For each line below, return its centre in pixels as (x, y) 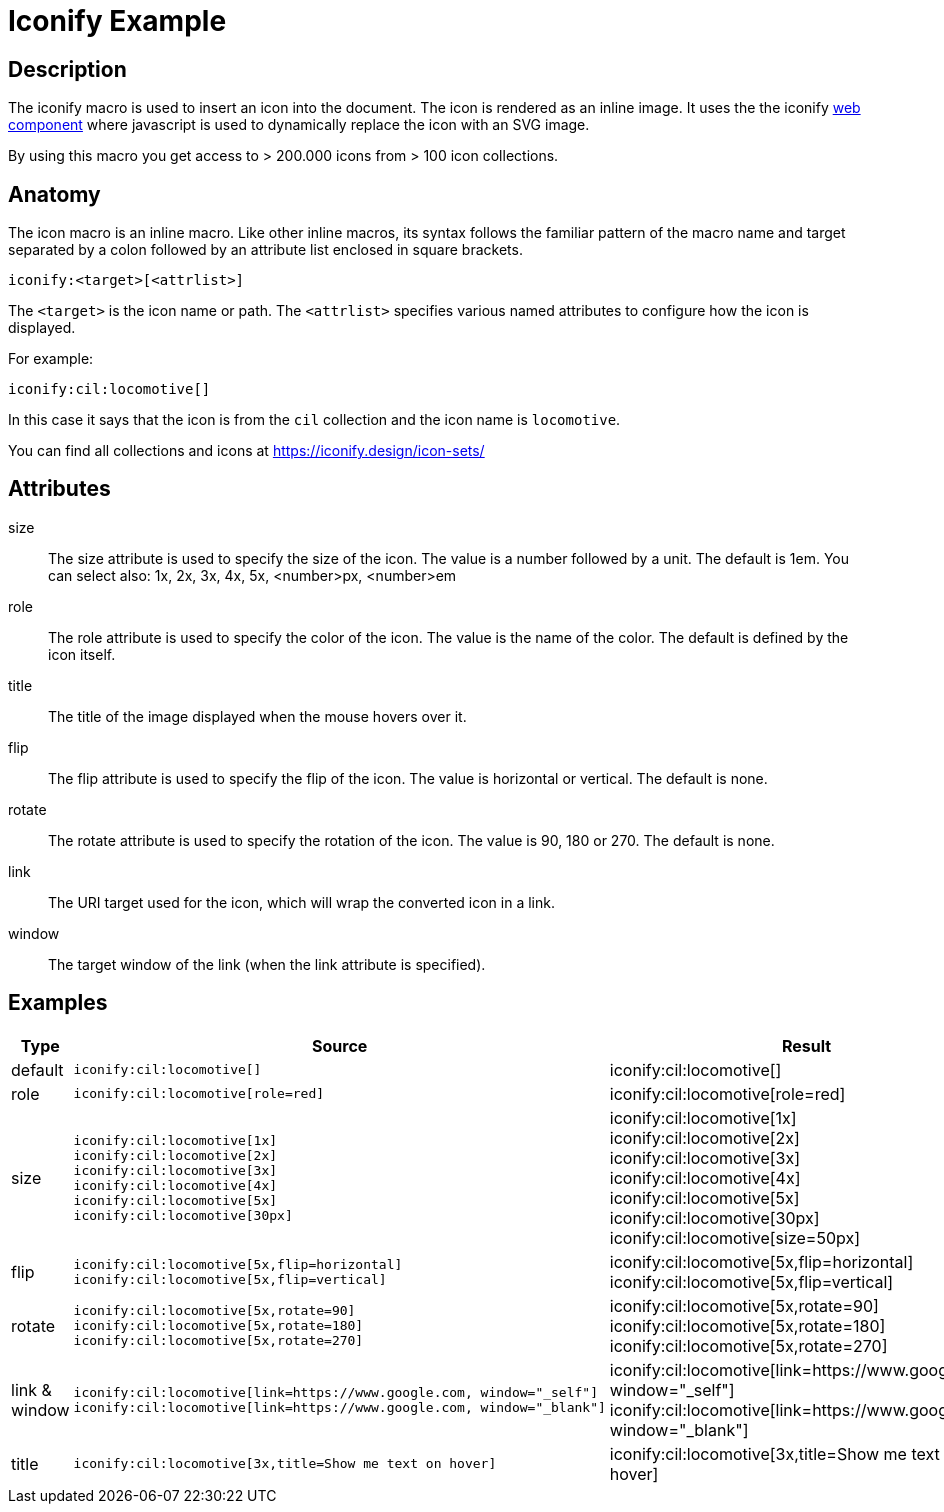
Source (340, 1045)
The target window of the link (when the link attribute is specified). (267, 964)
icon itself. (82, 654)
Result (806, 1045)
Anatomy (54, 194)
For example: (51, 359)
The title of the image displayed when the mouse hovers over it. (257, 716)
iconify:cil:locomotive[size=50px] (734, 1237)
